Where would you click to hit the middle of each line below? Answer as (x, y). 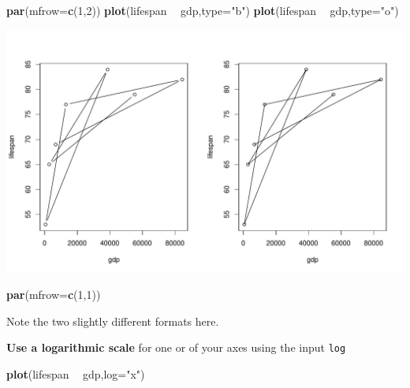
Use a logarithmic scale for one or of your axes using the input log (176, 347)
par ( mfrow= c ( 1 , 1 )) (54, 295)
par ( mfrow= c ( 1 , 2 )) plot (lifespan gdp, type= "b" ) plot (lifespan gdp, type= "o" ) (203, 10)
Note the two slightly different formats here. (113, 321)
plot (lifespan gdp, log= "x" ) (76, 374)
